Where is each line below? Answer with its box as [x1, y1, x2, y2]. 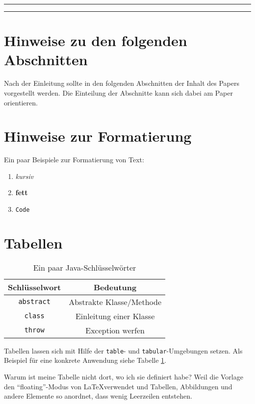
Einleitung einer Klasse [75, 310, 155, 322]
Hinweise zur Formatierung [4, 126, 192, 146]
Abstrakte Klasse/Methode [69, 296, 161, 307]
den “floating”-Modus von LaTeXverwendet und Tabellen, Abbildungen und [4, 381, 232, 391]
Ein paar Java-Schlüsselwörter [33, 261, 136, 273]
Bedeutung [94, 281, 137, 293]
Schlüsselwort [8, 281, 61, 293]
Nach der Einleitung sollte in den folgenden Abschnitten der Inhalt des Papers [4, 78, 239, 88]
